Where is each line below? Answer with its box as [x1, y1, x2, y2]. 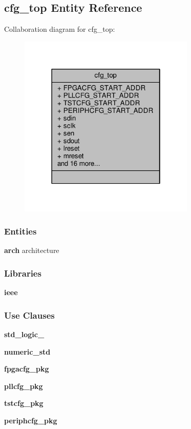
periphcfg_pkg [4, 415, 57, 425]
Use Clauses [4, 308, 55, 321]
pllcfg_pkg [4, 380, 43, 391]
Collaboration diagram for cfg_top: [4, 24, 115, 34]
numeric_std [4, 346, 51, 357]
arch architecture [4, 245, 59, 256]
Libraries [4, 266, 41, 279]
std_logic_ [4, 328, 45, 339]
